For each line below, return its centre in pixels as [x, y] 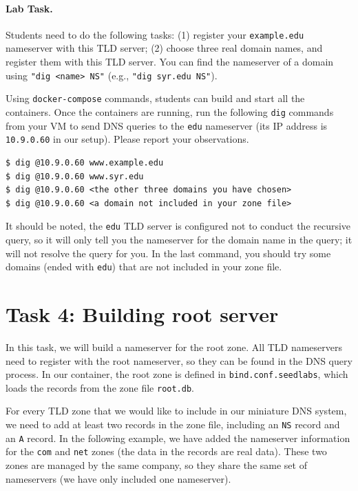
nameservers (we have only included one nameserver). [118, 478]
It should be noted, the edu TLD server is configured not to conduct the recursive [178, 226]
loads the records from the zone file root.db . [100, 387]
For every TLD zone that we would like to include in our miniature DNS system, [176, 411]
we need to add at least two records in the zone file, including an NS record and [173, 424]
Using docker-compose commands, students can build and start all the [155, 98]
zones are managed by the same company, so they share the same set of [156, 464]
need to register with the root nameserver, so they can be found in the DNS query [179, 360]
